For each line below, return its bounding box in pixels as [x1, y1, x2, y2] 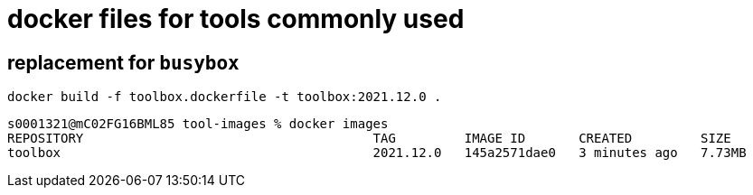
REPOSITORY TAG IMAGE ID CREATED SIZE [7, 131, 731, 146]
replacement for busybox [7, 51, 240, 74]
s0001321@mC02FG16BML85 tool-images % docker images [7, 116, 389, 132]
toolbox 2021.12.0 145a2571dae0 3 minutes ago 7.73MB [7, 145, 747, 161]
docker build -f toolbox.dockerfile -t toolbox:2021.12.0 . [7, 89, 442, 105]
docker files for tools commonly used [7, 4, 465, 34]
